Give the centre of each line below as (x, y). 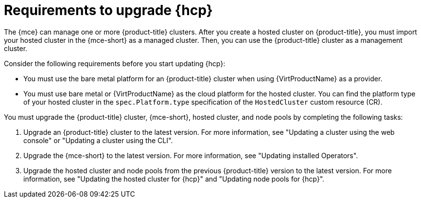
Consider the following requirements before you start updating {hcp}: (115, 63)
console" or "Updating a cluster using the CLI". (98, 140)
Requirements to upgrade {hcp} (108, 10)
